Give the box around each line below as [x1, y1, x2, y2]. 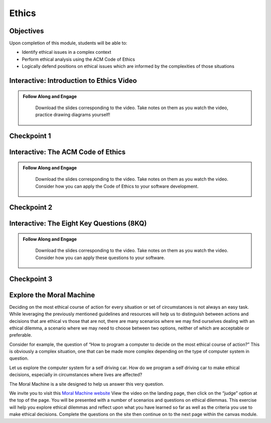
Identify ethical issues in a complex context [22, 49, 111, 55]
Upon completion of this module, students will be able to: [9, 40, 127, 46]
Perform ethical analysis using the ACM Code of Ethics [22, 56, 135, 62]
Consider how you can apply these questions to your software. [35, 255, 166, 261]
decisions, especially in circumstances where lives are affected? [9, 372, 143, 378]
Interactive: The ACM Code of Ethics [9, 148, 126, 156]
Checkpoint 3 [9, 275, 53, 283]
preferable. [9, 332, 32, 338]
